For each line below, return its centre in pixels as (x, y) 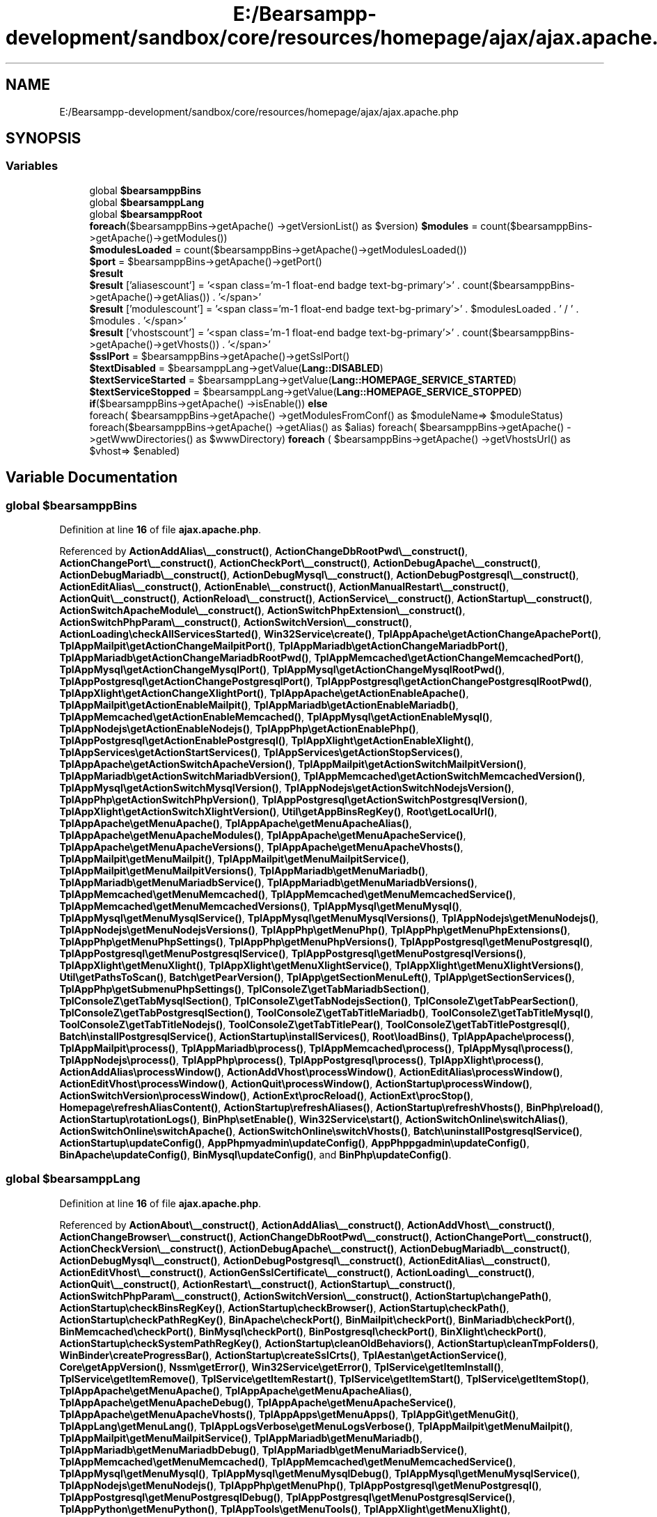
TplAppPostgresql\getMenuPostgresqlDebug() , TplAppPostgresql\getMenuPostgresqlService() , (287, 1497)
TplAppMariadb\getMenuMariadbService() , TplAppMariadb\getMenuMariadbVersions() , (268, 883)
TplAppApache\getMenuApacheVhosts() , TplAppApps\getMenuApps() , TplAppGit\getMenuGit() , (289, 1414)
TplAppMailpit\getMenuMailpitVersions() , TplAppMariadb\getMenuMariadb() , (244, 871)
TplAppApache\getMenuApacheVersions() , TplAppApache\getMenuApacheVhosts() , (261, 847)
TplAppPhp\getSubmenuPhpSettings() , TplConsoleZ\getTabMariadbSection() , (245, 989)
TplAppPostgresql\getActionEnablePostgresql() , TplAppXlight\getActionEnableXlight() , (267, 741)
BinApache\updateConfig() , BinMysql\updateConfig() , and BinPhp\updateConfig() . (255, 1155)
